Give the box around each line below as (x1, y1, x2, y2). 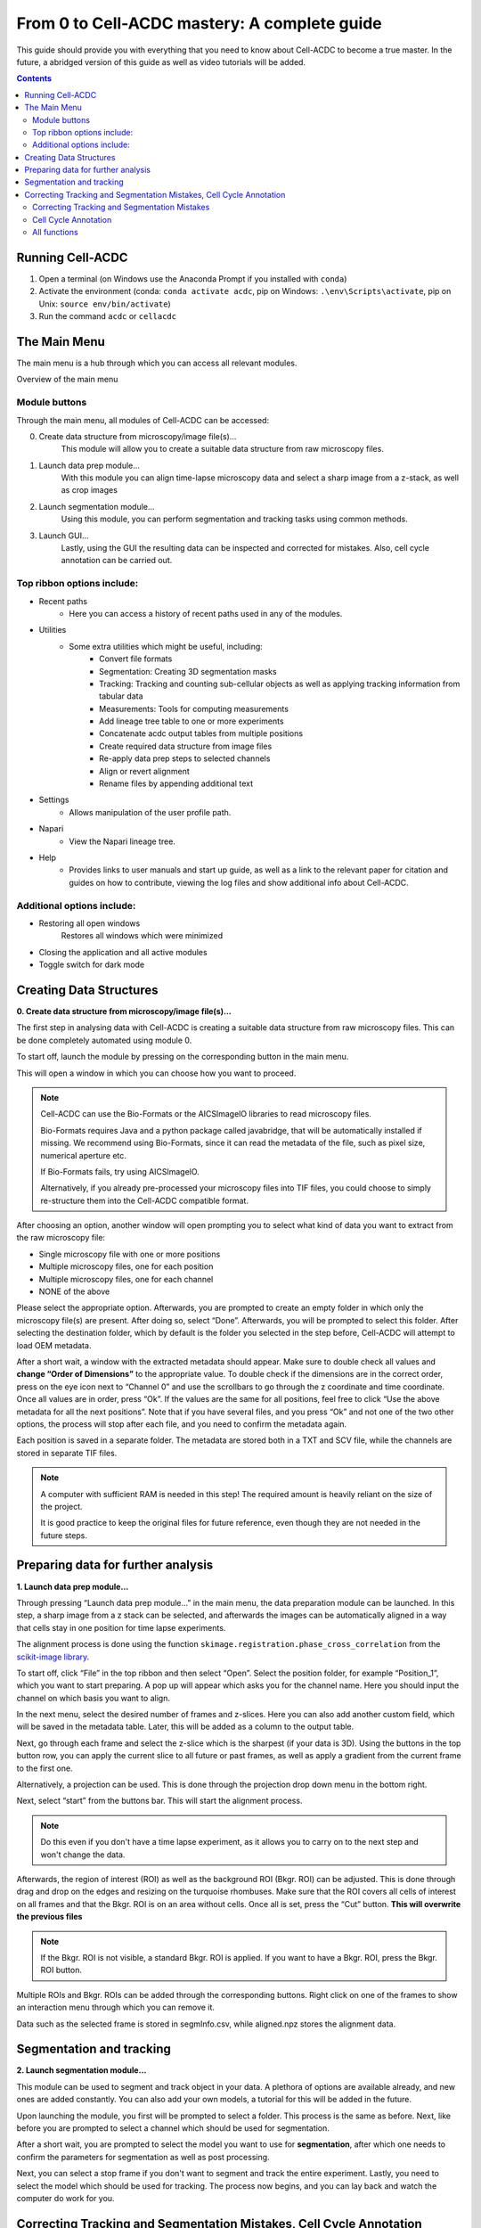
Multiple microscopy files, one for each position (38, 1261, 214, 1272)
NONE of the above (38, 1286, 110, 1297)
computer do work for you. (16, 2192, 115, 2203)
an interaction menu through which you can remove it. (16, 2002, 216, 2013)
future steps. (40, 1529, 88, 1541)
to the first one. (16, 1763, 73, 1773)
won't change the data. (40, 1849, 126, 1860)
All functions (32, 227, 79, 238)
